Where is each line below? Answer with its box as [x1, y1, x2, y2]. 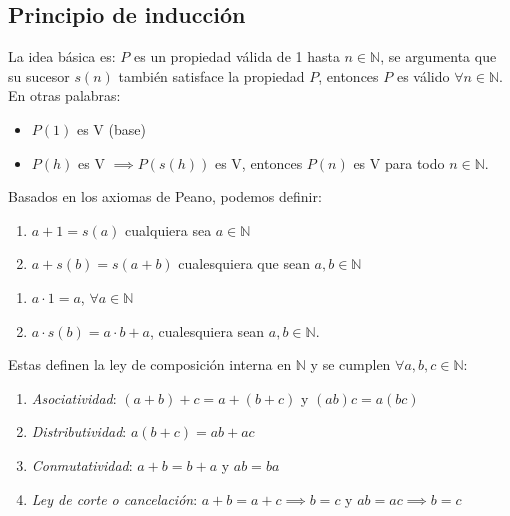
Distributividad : [31, 421, 127, 442]
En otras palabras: [8, 85, 121, 106]
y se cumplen [310, 354, 391, 375]
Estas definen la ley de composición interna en [8, 354, 292, 375]
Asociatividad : [31, 387, 117, 408]
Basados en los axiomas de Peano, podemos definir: [8, 186, 322, 207]
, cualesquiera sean [150, 320, 265, 341]
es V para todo [353, 152, 445, 173]
